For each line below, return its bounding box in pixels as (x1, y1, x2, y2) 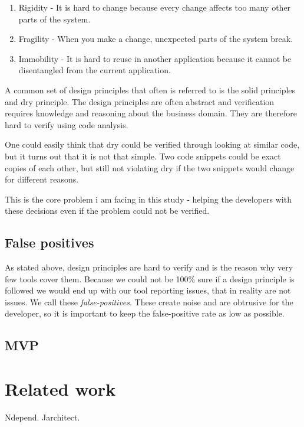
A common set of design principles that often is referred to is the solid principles (5, 83, 296, 96)
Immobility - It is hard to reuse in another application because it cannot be (18, 52, 292, 64)
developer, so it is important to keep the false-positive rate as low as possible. (5, 307, 285, 320)
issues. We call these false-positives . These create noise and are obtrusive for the (5, 295, 293, 308)
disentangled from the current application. (18, 64, 171, 76)
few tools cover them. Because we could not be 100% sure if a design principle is (5, 272, 295, 285)
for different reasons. (5, 173, 79, 185)
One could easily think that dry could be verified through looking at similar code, (5, 138, 300, 151)
